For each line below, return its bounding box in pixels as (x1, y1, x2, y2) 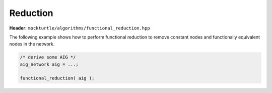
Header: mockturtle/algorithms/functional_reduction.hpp (9, 25, 151, 31)
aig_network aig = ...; (20, 61, 79, 67)
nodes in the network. (9, 41, 55, 47)
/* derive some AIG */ (20, 54, 76, 60)
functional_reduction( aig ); (20, 75, 95, 81)
